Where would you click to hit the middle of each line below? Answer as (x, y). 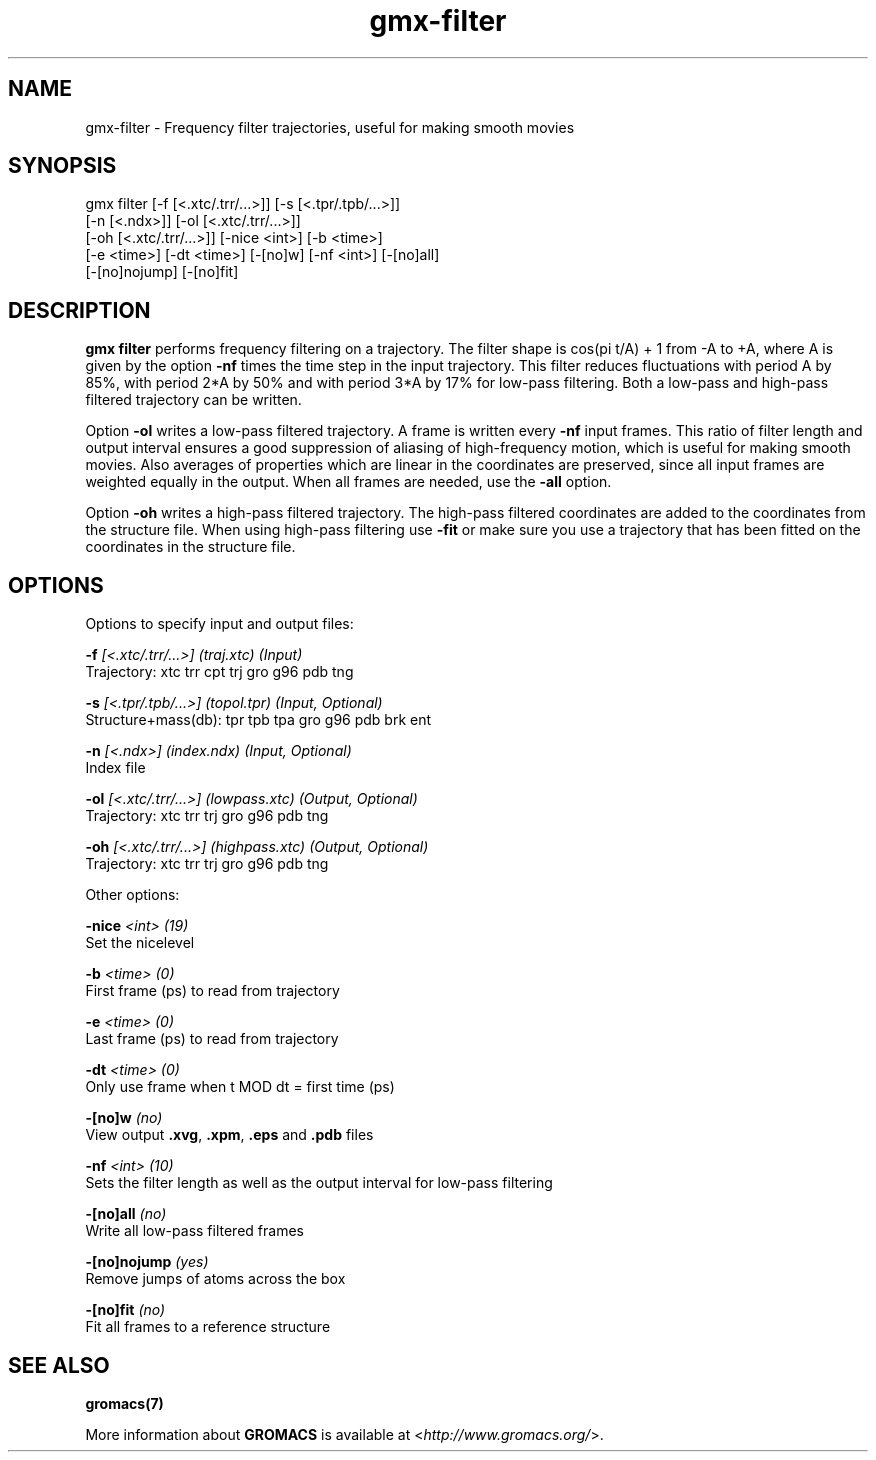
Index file (115, 768)
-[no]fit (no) (125, 1310)
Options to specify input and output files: (219, 624)
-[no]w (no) (124, 1118)
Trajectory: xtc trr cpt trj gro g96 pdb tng (219, 672)
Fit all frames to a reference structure (208, 1327)
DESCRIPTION (79, 310)
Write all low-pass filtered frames (194, 1231)
